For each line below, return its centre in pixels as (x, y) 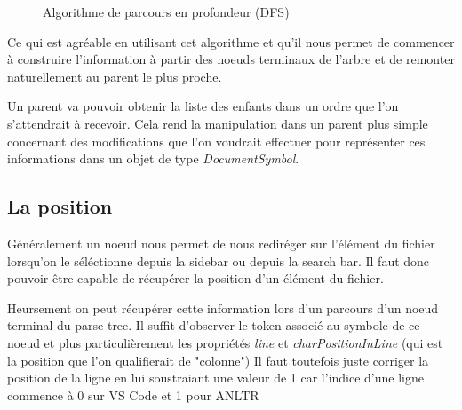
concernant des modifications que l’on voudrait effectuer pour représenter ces (216, 141)
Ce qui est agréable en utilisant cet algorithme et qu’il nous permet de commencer (231, 41)
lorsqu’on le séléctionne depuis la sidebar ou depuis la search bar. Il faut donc (219, 260)
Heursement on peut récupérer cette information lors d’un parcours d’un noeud (223, 307)
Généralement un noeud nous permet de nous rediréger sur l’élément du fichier (221, 243)
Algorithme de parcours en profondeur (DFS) (166, 12)
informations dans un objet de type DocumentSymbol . (153, 158)
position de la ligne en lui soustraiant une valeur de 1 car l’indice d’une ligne (215, 378)
